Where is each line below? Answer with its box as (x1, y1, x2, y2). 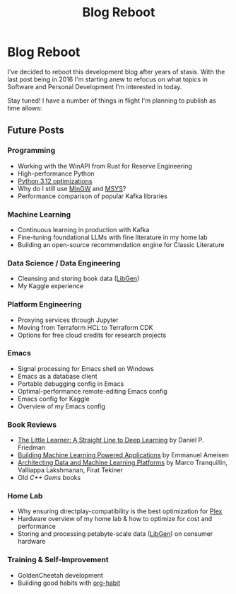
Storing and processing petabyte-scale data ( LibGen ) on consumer (17, 530, 213, 538)
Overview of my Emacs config (17, 401, 106, 411)
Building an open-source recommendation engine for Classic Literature (17, 240, 225, 249)
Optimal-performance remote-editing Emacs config (17, 387, 167, 395)
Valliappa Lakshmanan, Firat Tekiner (17, 466, 124, 474)
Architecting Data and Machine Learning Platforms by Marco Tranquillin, (17, 458, 228, 467)
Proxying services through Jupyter (17, 316, 119, 324)
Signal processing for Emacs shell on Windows (17, 364, 154, 372)
